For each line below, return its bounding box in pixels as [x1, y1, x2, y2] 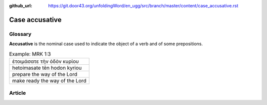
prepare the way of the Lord [12, 71, 78, 78]
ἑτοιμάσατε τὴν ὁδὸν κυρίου [12, 58, 79, 65]
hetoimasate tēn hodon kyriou [12, 64, 82, 71]
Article [9, 90, 26, 97]
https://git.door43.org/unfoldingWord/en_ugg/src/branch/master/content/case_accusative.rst [48, 3, 238, 8]
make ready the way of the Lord [12, 77, 87, 84]
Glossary [9, 30, 32, 37]
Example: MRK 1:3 [9, 51, 51, 57]
